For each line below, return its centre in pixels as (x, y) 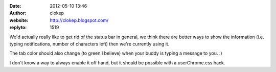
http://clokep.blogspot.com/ (79, 20)
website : (19, 20)
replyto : (18, 28)
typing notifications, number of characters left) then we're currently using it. (89, 44)
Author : (18, 13)
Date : (15, 6)
